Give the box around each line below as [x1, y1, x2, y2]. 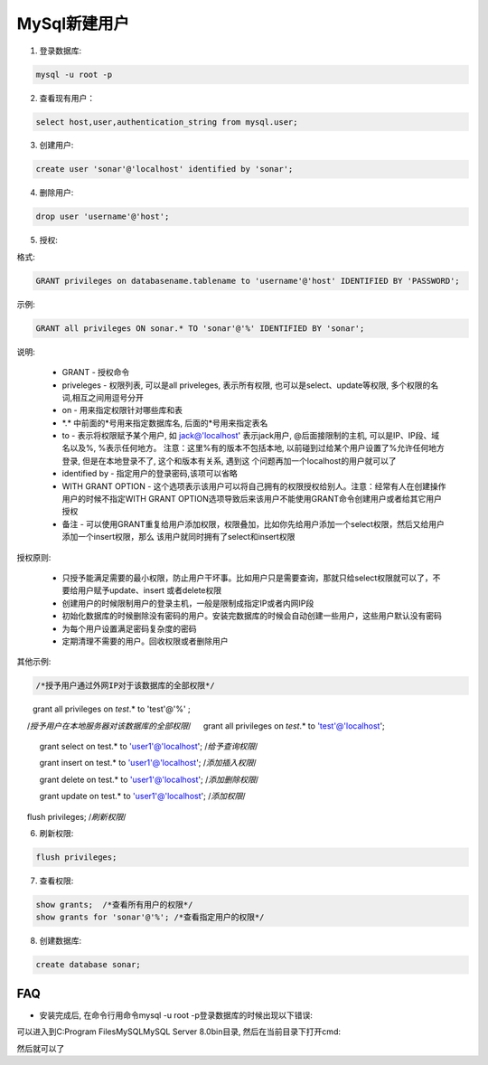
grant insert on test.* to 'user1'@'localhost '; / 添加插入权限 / [39, 758, 257, 768]
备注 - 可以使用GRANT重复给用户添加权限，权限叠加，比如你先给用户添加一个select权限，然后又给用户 [61, 518, 445, 529]
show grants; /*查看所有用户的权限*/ [35, 900, 193, 909]
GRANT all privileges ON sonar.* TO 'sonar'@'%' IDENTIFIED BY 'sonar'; [35, 323, 365, 334]
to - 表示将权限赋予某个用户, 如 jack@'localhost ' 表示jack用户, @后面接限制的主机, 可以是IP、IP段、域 [61, 430, 440, 441]
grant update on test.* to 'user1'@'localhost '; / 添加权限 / [39, 791, 246, 802]
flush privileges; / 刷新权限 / [26, 811, 127, 822]
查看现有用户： [39, 92, 95, 103]
